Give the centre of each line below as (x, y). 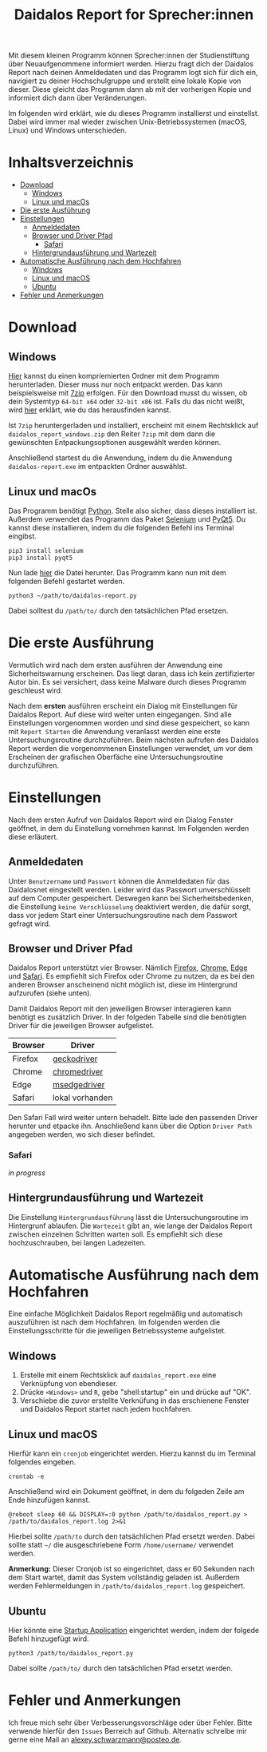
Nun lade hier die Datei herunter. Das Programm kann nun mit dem (118, 572)
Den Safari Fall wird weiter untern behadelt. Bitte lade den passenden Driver (133, 1118)
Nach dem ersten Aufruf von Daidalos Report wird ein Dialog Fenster (121, 820)
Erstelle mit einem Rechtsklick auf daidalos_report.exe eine (118, 1375)
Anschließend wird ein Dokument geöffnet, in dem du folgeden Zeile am (126, 1492)
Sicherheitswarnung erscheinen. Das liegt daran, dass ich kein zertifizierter (132, 673)
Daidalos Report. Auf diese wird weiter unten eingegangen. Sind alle (120, 714)
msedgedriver (79, 1085)
